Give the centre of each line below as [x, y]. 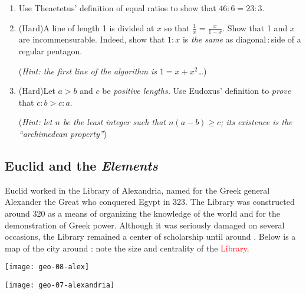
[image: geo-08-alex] [47, 267]
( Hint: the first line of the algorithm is [88, 71]
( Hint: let [35, 122]
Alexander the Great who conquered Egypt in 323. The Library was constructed [150, 202]
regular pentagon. [50, 51]
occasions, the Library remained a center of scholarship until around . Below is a [150, 236]
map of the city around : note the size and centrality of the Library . [127, 248]
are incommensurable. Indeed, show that [92, 39]
